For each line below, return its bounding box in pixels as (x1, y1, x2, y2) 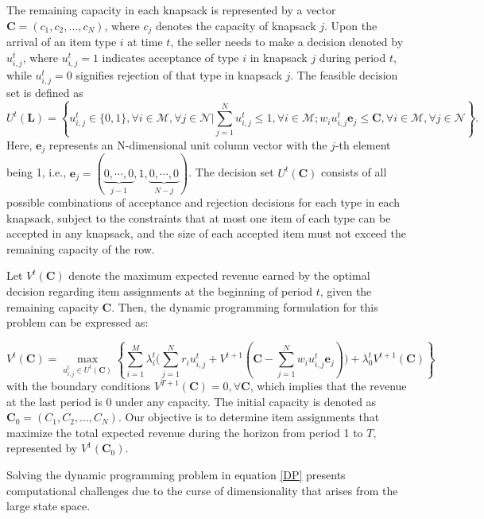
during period (319, 48, 386, 65)
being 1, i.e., (6, 164, 67, 180)
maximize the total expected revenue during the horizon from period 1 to (6, 424, 363, 440)
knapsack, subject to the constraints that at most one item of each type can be (6, 209, 391, 226)
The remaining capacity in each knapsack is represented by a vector (6, 2, 336, 17)
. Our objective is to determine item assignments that (118, 409, 380, 425)
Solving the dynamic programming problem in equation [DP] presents (6, 467, 346, 483)
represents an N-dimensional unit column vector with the (48, 136, 327, 153)
